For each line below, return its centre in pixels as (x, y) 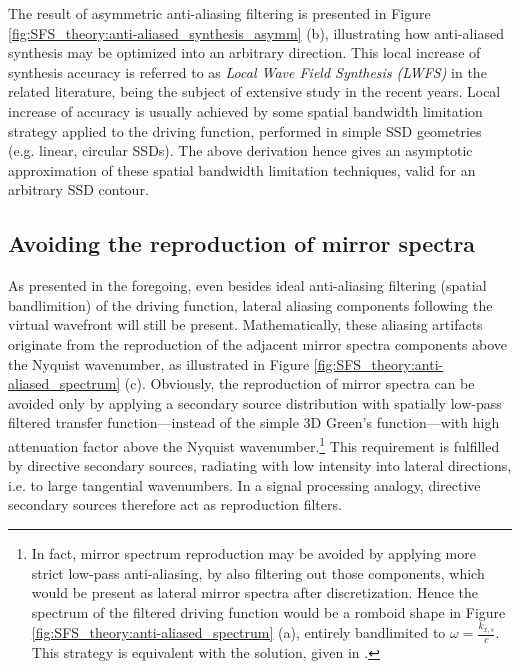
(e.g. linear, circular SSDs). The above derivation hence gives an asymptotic (240, 150)
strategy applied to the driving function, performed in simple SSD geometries (245, 130)
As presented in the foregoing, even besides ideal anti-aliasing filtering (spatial (247, 285)
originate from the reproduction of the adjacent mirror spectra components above (258, 343)
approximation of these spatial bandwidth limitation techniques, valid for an (242, 169)
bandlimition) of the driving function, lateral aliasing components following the (250, 304)
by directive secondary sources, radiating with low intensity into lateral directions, (260, 465)
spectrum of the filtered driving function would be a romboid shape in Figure (268, 611)
